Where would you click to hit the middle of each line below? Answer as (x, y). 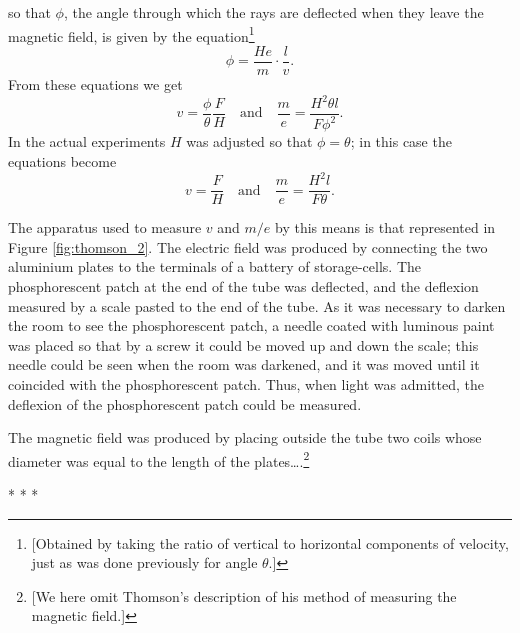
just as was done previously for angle (144, 562)
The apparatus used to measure (105, 227)
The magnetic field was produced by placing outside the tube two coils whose (245, 437)
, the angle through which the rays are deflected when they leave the (273, 12)
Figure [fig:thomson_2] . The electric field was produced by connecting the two (248, 246)
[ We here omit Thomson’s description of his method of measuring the (244, 595)
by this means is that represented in (385, 227)
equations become (62, 161)
